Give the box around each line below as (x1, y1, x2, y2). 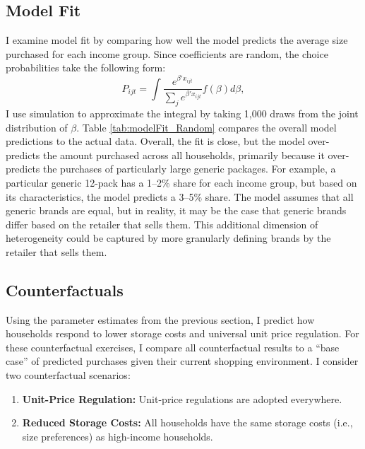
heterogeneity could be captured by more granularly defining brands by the (6, 231, 331, 245)
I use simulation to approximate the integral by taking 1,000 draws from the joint (6, 105, 359, 120)
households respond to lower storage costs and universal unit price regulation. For (6, 326, 359, 341)
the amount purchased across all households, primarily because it (43, 147, 325, 162)
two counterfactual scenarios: (6, 368, 131, 383)
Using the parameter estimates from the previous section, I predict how (6, 312, 315, 327)
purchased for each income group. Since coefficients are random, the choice (6, 46, 328, 61)
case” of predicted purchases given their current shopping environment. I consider (6, 354, 359, 368)
